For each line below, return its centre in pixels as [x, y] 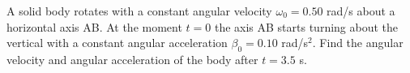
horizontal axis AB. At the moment [94, 26]
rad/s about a [361, 11]
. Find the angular [358, 43]
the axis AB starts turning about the [306, 26]
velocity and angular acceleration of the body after [132, 59]
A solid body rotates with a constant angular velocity [139, 11]
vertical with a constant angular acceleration [117, 43]
